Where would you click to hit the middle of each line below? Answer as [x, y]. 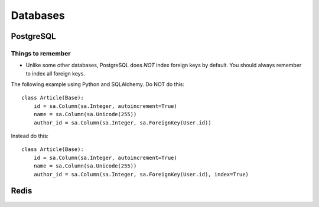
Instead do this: [30, 136]
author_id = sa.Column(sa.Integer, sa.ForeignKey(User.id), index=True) [141, 174]
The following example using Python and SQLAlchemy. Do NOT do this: [97, 84]
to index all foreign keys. [56, 73]
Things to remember [41, 53]
